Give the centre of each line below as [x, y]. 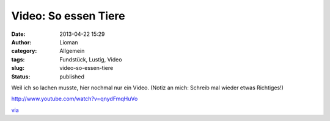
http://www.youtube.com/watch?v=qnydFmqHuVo [75, 99]
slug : [18, 68]
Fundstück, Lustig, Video [91, 59]
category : [24, 51]
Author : [21, 42]
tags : [18, 59]
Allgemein [72, 51]
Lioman [69, 42]
